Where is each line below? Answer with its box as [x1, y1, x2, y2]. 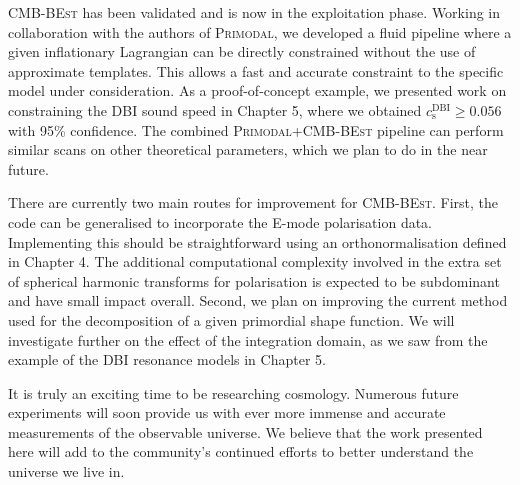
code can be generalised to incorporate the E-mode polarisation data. [8, 211, 433, 232]
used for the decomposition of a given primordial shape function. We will [8, 309, 455, 330]
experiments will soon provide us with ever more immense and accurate [8, 402, 446, 423]
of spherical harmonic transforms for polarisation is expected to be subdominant [8, 270, 500, 291]
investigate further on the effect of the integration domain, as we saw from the [8, 329, 488, 350]
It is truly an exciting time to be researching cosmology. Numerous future [8, 382, 459, 403]
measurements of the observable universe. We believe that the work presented [8, 421, 483, 442]
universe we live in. [8, 461, 125, 482]
